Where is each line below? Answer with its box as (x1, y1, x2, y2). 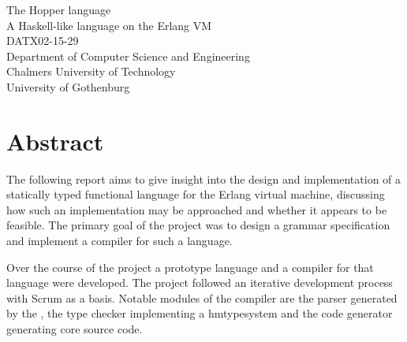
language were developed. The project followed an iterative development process (6, 274, 393, 291)
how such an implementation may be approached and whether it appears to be (6, 201, 387, 217)
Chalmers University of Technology (6, 63, 176, 80)
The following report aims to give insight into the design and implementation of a (6, 170, 401, 187)
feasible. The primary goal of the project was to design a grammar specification (6, 217, 390, 233)
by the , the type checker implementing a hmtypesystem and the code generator (6, 305, 393, 322)
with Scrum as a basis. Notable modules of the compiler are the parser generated (6, 289, 398, 306)
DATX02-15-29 (6, 32, 79, 49)
